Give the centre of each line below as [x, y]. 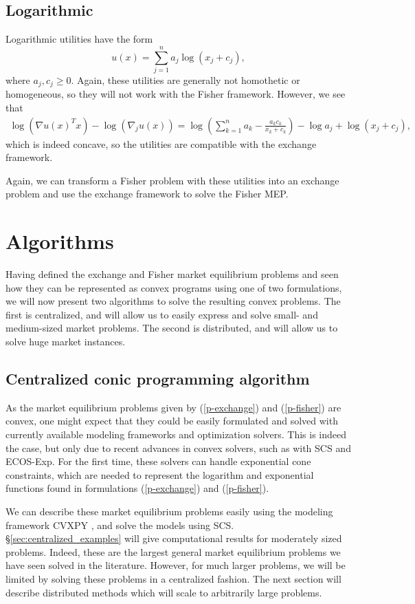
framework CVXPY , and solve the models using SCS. [120, 525]
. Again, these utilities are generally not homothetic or [186, 79]
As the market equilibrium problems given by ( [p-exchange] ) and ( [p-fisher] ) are [173, 407]
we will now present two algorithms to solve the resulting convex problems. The [173, 301]
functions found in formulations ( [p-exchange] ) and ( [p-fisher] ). [137, 488]
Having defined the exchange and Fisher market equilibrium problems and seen [172, 274]
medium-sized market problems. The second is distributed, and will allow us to [172, 328]
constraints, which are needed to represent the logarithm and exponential [160, 474]
